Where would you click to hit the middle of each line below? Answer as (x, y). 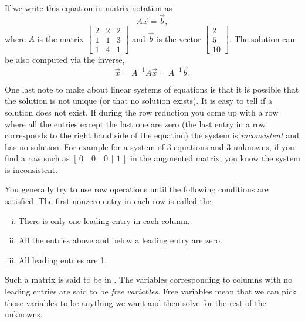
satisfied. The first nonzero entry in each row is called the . (111, 201)
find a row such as (37, 158)
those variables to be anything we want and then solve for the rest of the (135, 302)
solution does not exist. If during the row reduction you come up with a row (142, 112)
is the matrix (60, 38)
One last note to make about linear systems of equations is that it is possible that (152, 89)
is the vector (179, 38)
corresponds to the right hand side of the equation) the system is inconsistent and (152, 135)
